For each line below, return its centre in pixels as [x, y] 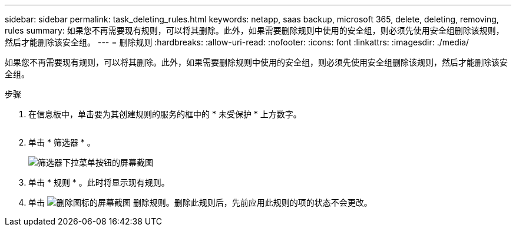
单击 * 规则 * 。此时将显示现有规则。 [99, 182]
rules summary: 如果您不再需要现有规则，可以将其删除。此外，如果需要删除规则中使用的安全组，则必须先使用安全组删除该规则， [254, 30]
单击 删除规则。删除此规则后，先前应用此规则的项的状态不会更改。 [200, 202]
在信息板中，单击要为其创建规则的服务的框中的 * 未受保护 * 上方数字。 [165, 114]
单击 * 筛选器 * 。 [62, 142]
